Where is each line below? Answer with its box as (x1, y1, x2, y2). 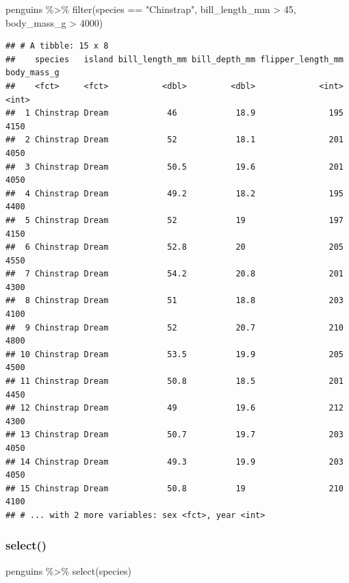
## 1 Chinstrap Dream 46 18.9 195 (5, 108, 344, 118)
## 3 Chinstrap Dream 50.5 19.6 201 (5, 161, 344, 172)
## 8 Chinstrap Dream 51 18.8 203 (5, 296, 344, 306)
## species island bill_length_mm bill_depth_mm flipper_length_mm (5, 54, 344, 64)
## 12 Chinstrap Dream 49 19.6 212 (5, 403, 344, 413)
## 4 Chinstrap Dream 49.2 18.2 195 (5, 188, 344, 198)
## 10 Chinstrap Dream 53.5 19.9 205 (5, 349, 344, 359)
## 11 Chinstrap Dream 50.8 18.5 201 (5, 376, 344, 387)
